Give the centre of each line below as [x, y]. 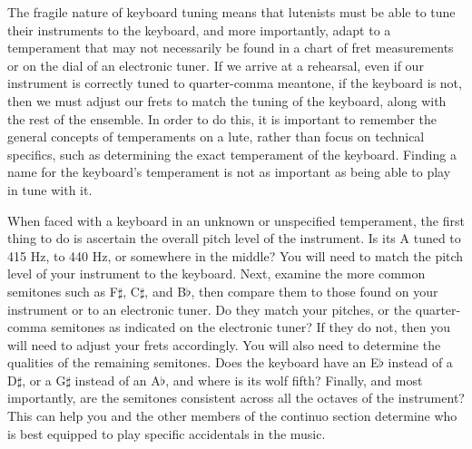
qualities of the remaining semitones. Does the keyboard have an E [193, 362]
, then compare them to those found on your [315, 291]
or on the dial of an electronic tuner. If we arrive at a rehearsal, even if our [216, 65]
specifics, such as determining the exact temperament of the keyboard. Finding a [232, 154]
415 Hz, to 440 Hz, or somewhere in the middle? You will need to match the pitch [236, 255]
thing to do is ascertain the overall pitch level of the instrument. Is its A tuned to [234, 238]
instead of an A [118, 380]
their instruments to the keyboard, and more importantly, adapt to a [199, 29]
